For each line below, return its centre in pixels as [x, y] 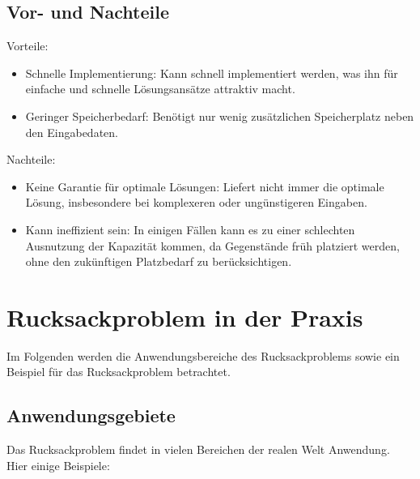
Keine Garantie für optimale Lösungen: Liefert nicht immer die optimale [205, 186]
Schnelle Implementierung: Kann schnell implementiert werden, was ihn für [212, 73]
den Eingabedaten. [72, 132]
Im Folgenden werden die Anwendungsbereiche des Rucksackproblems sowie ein [203, 355]
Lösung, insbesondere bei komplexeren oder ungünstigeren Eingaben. [196, 202]
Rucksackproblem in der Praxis [185, 316]
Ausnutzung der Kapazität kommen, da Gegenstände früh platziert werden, [212, 245]
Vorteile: [28, 46]
